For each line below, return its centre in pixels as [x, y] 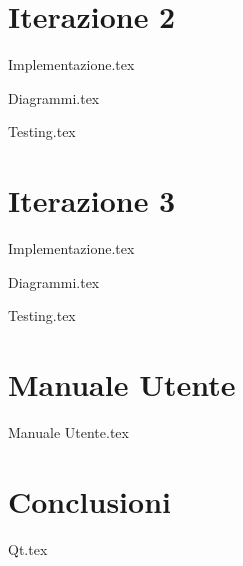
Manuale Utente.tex [68, 431]
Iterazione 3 [92, 200]
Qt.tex [28, 548]
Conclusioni [89, 500]
